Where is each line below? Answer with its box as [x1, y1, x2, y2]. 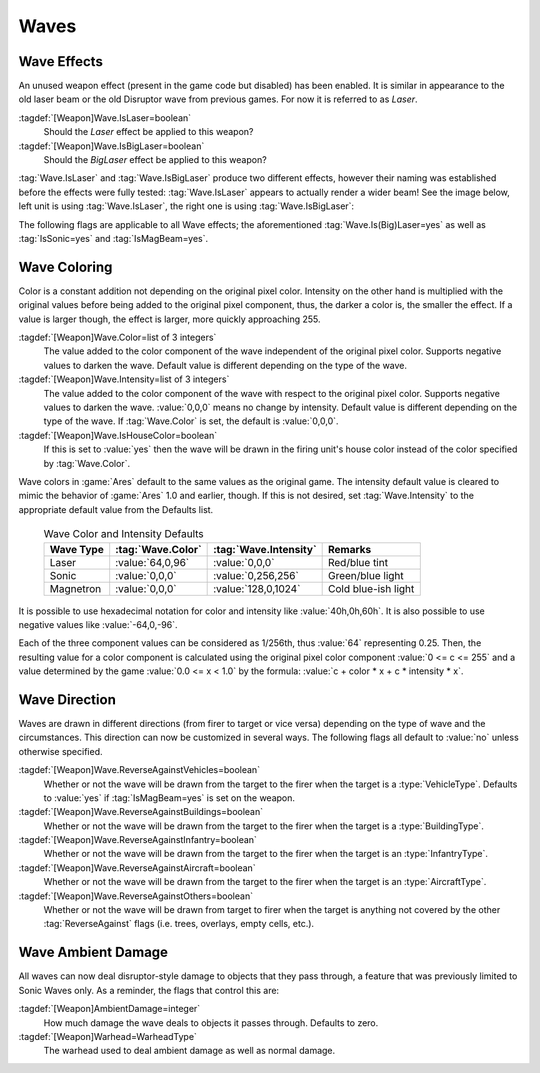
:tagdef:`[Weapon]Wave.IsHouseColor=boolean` [18, 429, 218, 441]
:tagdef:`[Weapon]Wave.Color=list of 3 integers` [18, 331, 217, 344]
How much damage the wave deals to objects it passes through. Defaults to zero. [43, 1016, 379, 1029]
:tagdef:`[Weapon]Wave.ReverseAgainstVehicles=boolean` [18, 764, 260, 776]
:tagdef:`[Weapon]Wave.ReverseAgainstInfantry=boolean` [18, 834, 257, 846]
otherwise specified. [18, 745, 103, 757]
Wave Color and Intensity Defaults [43, 527, 204, 541]
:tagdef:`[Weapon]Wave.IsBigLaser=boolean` [18, 140, 205, 152]
